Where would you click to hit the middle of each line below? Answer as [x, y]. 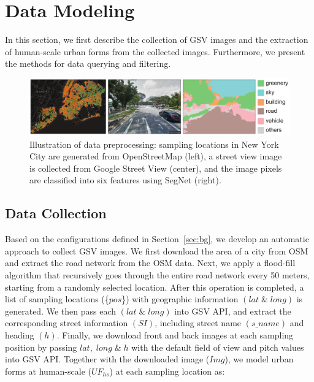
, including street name [198, 323]
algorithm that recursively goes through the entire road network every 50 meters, [157, 275]
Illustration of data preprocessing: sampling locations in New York [154, 144]
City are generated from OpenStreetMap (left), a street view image [156, 156]
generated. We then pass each [61, 311]
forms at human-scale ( [48, 371]
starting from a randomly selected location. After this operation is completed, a [155, 287]
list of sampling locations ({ [57, 299]
